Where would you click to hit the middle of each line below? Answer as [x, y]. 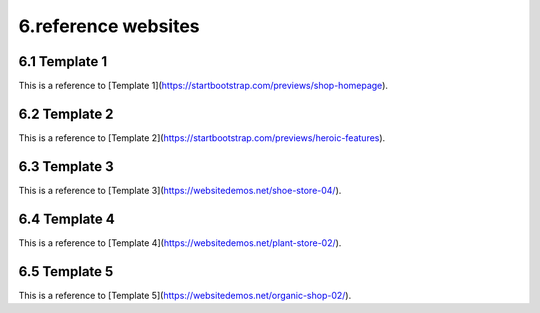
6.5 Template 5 [66, 271]
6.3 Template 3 [66, 166]
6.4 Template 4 [66, 218]
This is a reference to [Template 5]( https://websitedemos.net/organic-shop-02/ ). [185, 295]
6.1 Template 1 [63, 61]
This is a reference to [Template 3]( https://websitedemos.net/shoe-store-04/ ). [180, 190]
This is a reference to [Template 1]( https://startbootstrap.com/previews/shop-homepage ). [203, 86]
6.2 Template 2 [66, 113]
